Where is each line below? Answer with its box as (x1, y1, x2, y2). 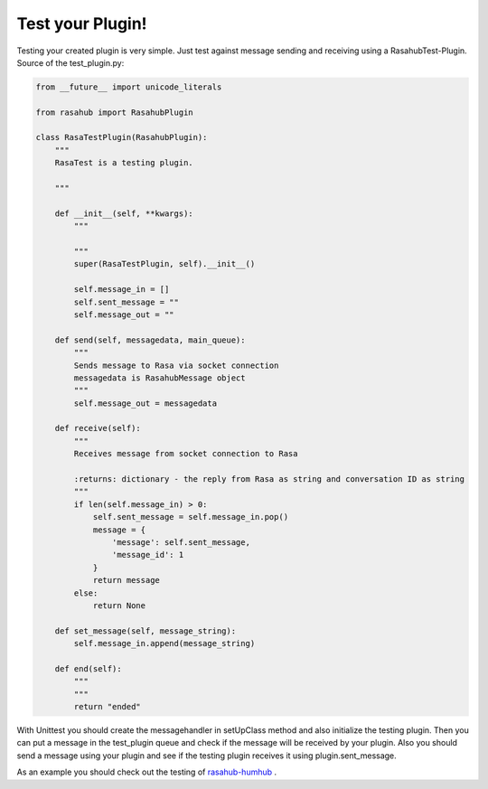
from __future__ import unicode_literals (35, 81, 222, 92)
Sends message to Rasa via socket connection (73, 360, 279, 371)
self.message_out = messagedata (73, 398, 217, 409)
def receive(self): (54, 423, 142, 434)
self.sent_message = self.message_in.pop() (92, 512, 289, 522)
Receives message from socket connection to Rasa (73, 448, 298, 459)
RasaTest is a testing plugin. (54, 158, 193, 168)
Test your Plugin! (16, 14, 148, 33)
